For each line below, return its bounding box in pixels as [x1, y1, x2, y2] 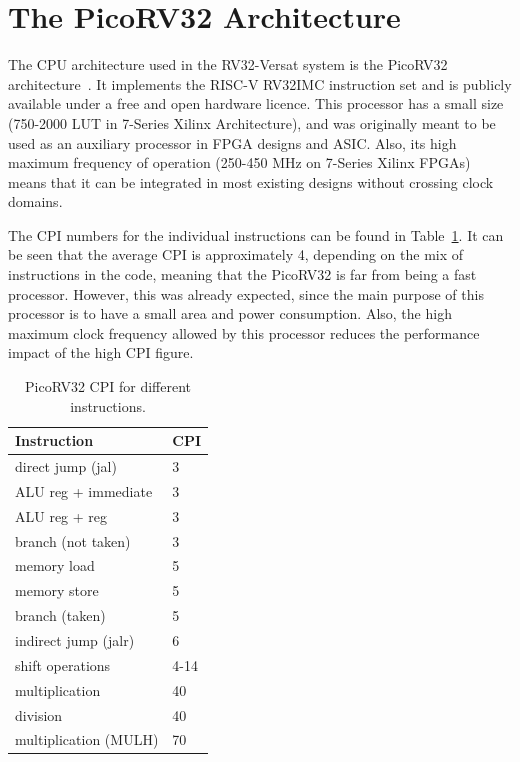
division [15, 704, 63, 725]
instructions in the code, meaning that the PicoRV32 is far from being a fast [8, 264, 477, 285]
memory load [15, 555, 95, 576]
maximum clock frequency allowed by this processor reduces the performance [8, 322, 480, 343]
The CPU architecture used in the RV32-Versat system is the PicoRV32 [8, 54, 448, 75]
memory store [15, 580, 99, 601]
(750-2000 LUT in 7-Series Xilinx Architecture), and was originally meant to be [8, 112, 496, 133]
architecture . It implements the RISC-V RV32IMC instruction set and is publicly [8, 73, 512, 94]
